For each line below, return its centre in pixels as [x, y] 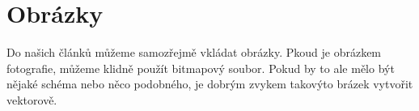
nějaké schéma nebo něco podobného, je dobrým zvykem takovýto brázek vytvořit [210, 84]
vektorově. [32, 99]
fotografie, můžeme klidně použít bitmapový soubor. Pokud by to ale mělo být [201, 68]
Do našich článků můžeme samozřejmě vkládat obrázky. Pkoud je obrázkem [194, 52]
